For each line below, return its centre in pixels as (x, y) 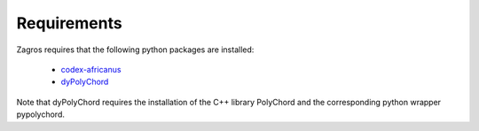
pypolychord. (41, 114)
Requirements (70, 23)
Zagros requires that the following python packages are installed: (135, 50)
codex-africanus (91, 69)
